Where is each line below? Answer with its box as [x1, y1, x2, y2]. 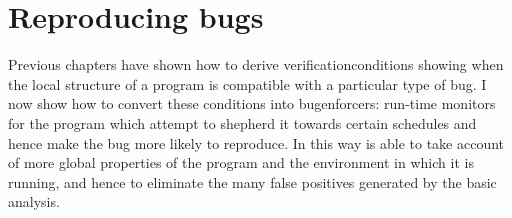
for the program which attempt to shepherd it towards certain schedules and [8, 112, 477, 133]
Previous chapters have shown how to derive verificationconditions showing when [8, 54, 504, 75]
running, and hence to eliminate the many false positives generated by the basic [8, 171, 497, 192]
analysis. [8, 191, 60, 212]
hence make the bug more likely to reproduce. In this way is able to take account [8, 132, 505, 153]
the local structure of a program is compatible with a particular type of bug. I [8, 73, 487, 94]
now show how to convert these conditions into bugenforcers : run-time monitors [8, 93, 496, 114]
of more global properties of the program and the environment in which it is [8, 152, 474, 173]
